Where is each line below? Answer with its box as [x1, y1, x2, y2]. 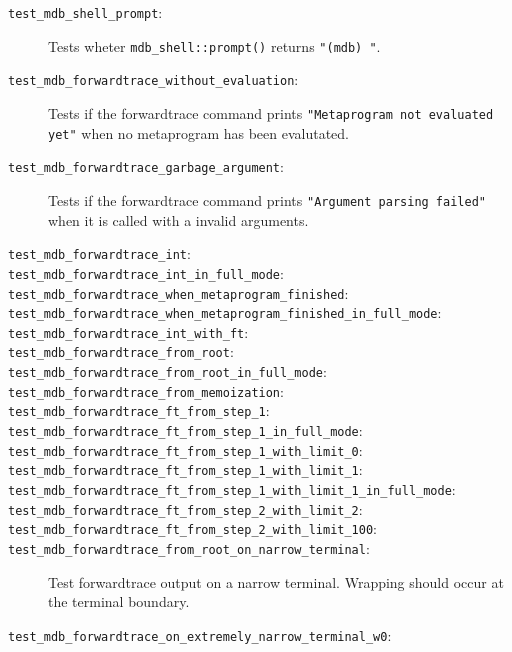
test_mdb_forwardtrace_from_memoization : [8, 380, 284, 401]
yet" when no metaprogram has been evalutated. [48, 122, 350, 143]
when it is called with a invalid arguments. [48, 209, 309, 230]
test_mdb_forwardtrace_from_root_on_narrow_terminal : [8, 538, 370, 559]
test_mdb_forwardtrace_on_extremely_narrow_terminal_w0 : [8, 624, 392, 645]
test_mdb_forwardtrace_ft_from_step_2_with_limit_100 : [8, 518, 378, 539]
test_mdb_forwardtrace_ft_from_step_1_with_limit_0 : [8, 439, 363, 460]
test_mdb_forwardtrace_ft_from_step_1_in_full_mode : [8, 420, 363, 441]
